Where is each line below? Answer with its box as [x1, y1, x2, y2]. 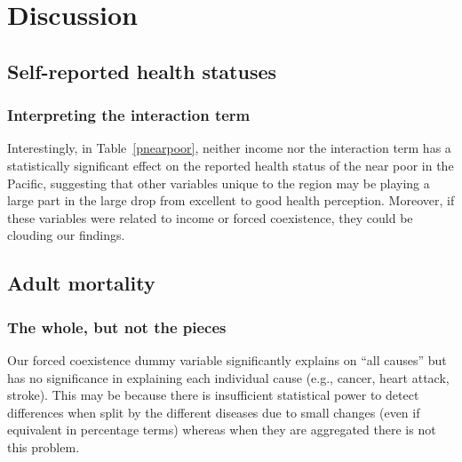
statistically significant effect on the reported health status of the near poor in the [7, 155, 454, 174]
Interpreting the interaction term [7, 104, 251, 126]
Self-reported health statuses [7, 57, 277, 84]
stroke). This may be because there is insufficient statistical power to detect [7, 386, 419, 404]
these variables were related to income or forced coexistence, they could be [7, 208, 413, 227]
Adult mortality [7, 269, 155, 297]
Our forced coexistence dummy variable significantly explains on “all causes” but [7, 350, 447, 369]
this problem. [7, 437, 80, 456]
